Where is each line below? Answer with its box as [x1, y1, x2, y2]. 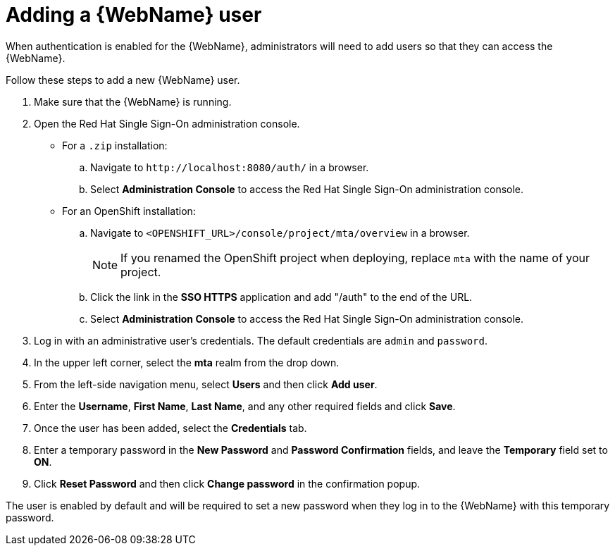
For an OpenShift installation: [62, 204, 196, 217]
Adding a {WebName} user [6, 3, 262, 27]
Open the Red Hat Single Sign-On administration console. [34, 117, 300, 130]
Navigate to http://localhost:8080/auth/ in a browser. [90, 161, 369, 173]
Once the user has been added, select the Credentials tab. [34, 421, 307, 434]
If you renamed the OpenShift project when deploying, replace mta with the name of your [120, 250, 590, 265]
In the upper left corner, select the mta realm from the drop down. [34, 356, 340, 369]
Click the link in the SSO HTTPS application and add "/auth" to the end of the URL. [90, 290, 473, 303]
